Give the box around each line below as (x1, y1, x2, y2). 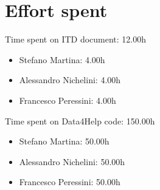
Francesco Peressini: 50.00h (19, 175, 120, 188)
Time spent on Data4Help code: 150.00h (5, 114, 155, 127)
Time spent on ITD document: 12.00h (5, 33, 147, 46)
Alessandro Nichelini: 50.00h (19, 155, 125, 168)
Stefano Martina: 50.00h (19, 135, 110, 148)
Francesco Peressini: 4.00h (19, 93, 116, 106)
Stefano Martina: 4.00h (19, 53, 105, 66)
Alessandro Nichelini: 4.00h (19, 73, 121, 86)
